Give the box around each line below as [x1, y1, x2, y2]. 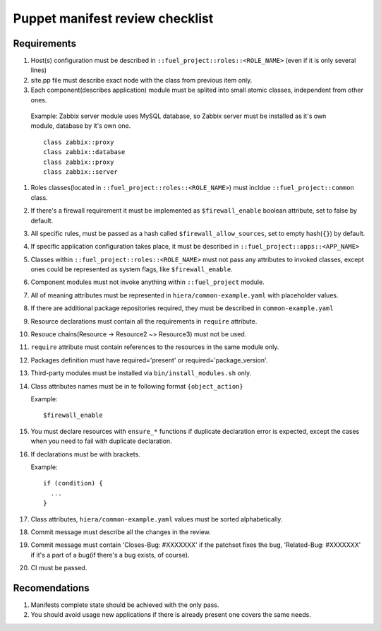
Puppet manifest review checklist [13, 11, 214, 26]
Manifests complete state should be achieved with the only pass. [30, 601, 219, 609]
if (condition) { [43, 479, 103, 488]
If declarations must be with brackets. [30, 449, 140, 459]
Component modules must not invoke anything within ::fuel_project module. [30, 278, 265, 286]
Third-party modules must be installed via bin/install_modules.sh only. [30, 369, 252, 377]
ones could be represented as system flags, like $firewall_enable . [30, 265, 233, 273]
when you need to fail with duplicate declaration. [30, 437, 172, 445]
